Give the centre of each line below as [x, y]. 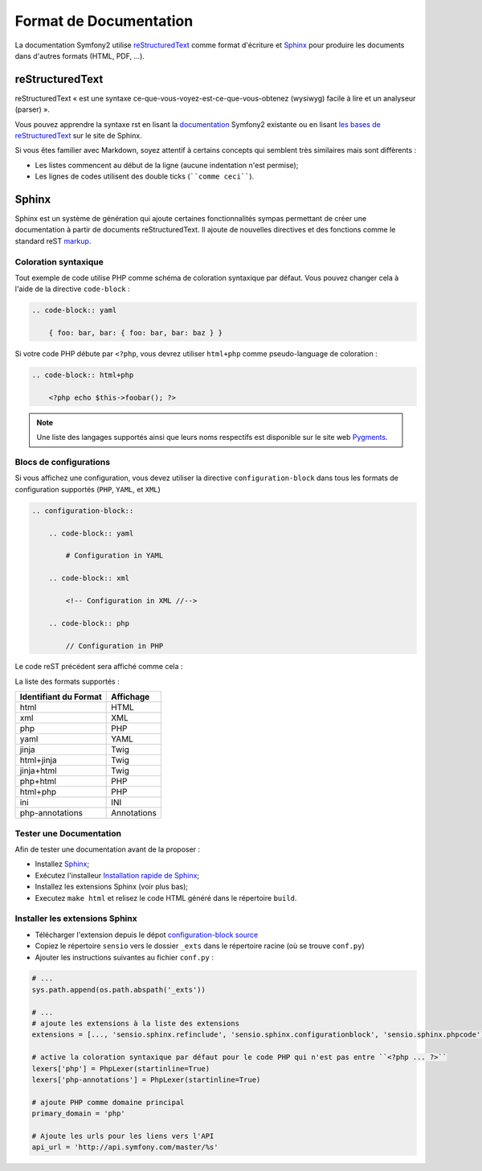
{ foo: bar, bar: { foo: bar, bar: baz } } [135, 333]
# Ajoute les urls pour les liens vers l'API [123, 1136]
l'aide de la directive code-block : [72, 289]
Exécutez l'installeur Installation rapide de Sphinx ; [117, 875]
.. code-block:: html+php [83, 375]
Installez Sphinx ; [62, 864]
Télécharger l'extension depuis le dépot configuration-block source [147, 935]
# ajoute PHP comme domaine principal [108, 1102]
